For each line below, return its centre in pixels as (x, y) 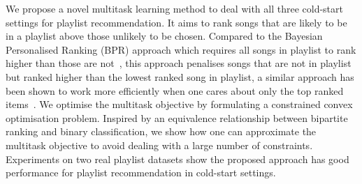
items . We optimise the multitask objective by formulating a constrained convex (179, 104)
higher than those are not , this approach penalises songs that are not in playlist (179, 63)
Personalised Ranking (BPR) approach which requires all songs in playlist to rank (181, 49)
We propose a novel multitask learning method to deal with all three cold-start (174, 8)
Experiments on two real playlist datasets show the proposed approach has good (178, 159)
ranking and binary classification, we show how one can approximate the (161, 131)
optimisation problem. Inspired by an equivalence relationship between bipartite (177, 117)
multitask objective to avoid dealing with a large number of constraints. (159, 145)
